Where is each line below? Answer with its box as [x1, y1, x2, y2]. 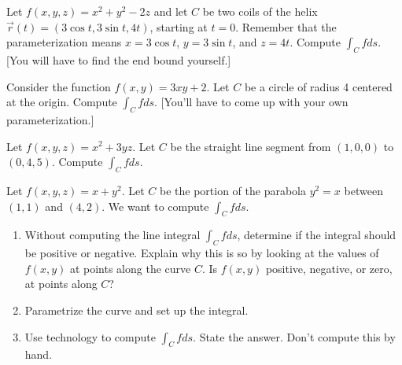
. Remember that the [235, 18, 337, 35]
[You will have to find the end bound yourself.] [6, 51, 231, 68]
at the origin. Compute [6, 94, 117, 110]
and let [153, 3, 188, 19]
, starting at [149, 18, 208, 35]
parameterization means [6, 34, 122, 50]
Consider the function [6, 78, 111, 94]
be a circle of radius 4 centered [244, 78, 393, 94]
